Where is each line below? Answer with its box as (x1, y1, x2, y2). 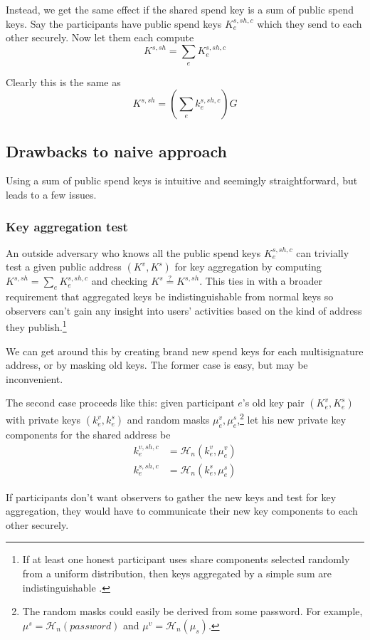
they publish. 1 (6, 318, 67, 335)
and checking (91, 273, 148, 288)
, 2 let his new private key (237, 410, 347, 427)
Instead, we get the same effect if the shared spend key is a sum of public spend (6, 2, 354, 16)
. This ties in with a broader (199, 273, 323, 288)
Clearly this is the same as (6, 74, 121, 89)
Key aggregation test (6, 217, 128, 235)
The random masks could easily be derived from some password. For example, (22, 604, 363, 619)
